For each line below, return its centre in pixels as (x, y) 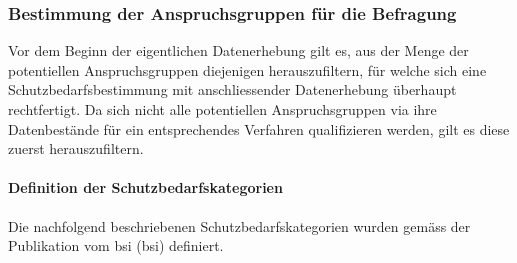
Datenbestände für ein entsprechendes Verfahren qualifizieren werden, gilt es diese (259, 128)
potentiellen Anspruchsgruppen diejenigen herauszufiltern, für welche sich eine (247, 69)
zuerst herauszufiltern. (76, 148)
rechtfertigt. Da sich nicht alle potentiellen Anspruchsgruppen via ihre (222, 109)
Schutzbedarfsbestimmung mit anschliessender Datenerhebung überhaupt (232, 89)
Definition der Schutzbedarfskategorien (145, 187)
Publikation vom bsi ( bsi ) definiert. (116, 245)
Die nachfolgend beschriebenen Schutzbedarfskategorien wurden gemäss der (239, 225)
